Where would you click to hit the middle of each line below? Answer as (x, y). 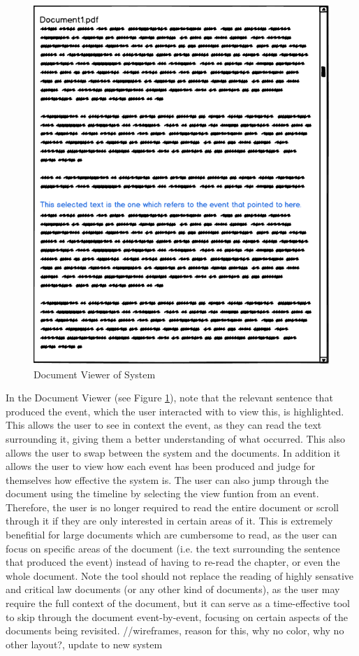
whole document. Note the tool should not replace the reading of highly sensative (180, 575)
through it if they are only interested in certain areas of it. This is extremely (169, 521)
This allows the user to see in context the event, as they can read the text (164, 425)
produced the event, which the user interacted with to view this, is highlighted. (175, 411)
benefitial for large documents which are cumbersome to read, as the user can (171, 535)
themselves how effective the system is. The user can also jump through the (167, 479)
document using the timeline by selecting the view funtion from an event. (162, 493)
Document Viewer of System (95, 374)
